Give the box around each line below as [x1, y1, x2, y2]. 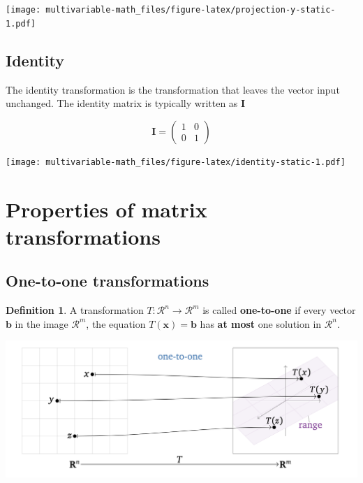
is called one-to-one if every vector [202, 303, 356, 317]
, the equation [86, 316, 146, 331]
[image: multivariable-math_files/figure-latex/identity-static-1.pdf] [6, 157, 346, 167]
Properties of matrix [6, 194, 207, 223]
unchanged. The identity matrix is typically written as [6, 96, 238, 110]
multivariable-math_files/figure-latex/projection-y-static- [45, 5, 336, 15]
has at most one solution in [200, 316, 322, 331]
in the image [15, 316, 68, 331]
